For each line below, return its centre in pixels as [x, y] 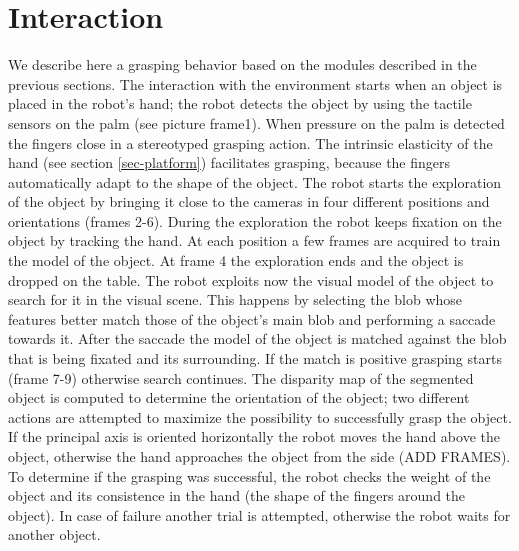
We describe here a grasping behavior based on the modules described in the [242, 64]
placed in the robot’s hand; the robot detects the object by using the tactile [240, 103]
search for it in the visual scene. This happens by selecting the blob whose [235, 299]
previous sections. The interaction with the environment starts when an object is [255, 83]
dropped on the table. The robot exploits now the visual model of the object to [251, 279]
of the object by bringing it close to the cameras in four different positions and [249, 201]
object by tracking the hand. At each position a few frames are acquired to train [254, 240]
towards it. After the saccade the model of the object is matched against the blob [257, 338]
